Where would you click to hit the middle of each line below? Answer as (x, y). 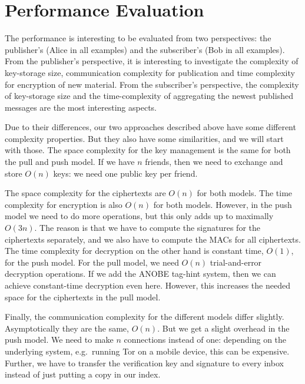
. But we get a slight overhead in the (223, 328)
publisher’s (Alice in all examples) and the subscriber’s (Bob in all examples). (145, 49)
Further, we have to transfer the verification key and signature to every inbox (144, 363)
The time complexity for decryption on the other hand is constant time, (134, 251)
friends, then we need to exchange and (214, 162)
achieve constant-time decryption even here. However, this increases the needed (147, 285)
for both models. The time (245, 193)
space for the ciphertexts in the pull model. (83, 297)
